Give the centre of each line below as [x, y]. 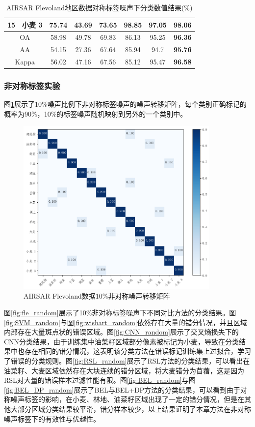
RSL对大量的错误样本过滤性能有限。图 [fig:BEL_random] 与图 [100, 380]
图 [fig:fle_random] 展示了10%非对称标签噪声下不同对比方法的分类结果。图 [120, 312]
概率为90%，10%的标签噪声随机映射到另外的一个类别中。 [96, 114]
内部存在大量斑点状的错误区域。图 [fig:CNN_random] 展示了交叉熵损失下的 [121, 332]
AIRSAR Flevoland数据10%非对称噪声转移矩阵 [97, 296]
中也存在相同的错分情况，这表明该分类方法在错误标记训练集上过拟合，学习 [131, 351]
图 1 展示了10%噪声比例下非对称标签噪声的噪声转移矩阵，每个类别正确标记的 [125, 104]
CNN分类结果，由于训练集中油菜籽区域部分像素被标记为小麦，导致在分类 [122, 341]
